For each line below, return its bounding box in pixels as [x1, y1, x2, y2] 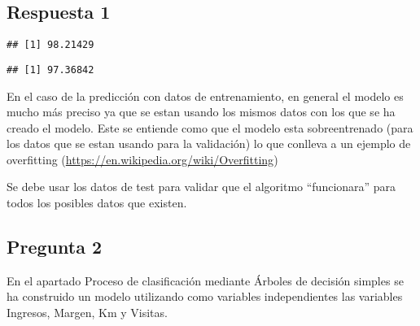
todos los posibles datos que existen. [7, 194, 187, 211]
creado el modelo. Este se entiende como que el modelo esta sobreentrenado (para [7, 119, 413, 136]
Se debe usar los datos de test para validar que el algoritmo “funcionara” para [7, 178, 396, 195]
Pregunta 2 [7, 234, 103, 259]
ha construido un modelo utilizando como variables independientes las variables [7, 288, 403, 305]
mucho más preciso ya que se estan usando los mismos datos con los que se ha [7, 103, 396, 120]
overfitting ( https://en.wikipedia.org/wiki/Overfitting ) [7, 150, 278, 167]
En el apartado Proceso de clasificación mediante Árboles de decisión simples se [7, 272, 404, 289]
